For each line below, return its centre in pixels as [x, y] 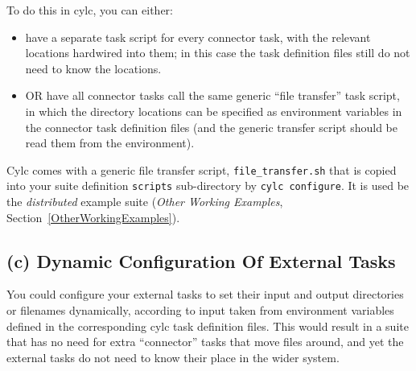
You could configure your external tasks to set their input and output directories [205, 294]
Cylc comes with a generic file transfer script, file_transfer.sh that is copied [202, 169]
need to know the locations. [93, 68]
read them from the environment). [110, 143]
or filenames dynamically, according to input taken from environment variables [200, 310]
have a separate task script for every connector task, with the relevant [198, 37]
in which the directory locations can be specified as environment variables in [214, 111]
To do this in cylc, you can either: [90, 10]
